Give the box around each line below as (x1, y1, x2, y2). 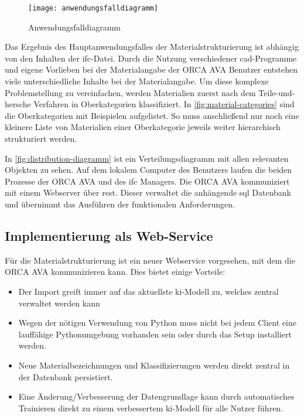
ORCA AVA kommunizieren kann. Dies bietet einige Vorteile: (5, 265, 226, 278)
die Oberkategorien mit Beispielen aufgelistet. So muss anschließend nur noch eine (5, 109, 299, 121)
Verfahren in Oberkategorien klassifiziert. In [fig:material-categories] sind (33, 98, 295, 110)
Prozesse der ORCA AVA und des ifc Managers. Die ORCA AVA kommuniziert (5, 175, 290, 187)
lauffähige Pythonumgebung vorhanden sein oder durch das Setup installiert (18, 328, 292, 340)
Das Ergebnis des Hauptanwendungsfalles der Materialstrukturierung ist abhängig (5, 40, 299, 53)
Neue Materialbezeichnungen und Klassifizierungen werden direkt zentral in (18, 359, 290, 371)
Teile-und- (258, 86, 295, 98)
